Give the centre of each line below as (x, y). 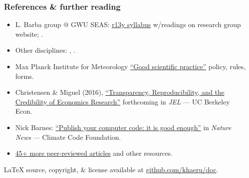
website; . (29, 34)
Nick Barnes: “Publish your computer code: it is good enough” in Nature (123, 127)
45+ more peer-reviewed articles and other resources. (94, 153)
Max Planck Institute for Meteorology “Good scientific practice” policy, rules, (130, 66)
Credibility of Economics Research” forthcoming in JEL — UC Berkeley (123, 101)
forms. (24, 76)
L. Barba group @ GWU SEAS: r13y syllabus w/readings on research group (128, 24)
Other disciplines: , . (45, 50)
